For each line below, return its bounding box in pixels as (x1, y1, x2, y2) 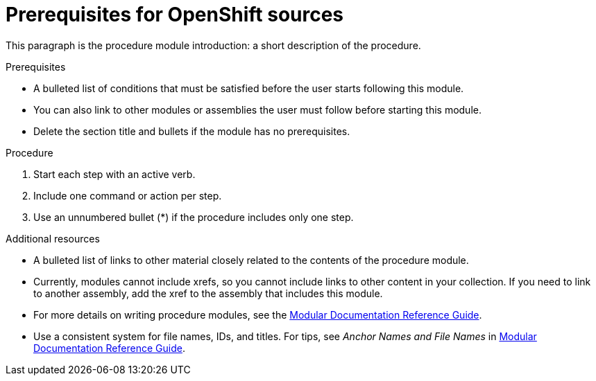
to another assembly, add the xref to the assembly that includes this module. (33, 287, 383, 299)
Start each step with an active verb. (33, 168, 196, 180)
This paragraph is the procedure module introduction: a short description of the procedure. (6, 39, 421, 51)
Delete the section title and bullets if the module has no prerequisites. (33, 125, 350, 137)
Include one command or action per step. (33, 189, 222, 202)
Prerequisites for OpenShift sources (6, 3, 344, 26)
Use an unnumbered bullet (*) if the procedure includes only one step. (33, 211, 354, 223)
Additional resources (6, 232, 100, 245)
